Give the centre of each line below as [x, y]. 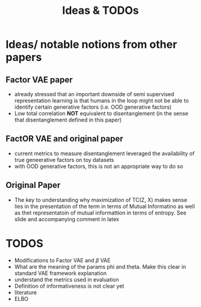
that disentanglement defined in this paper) [68, 120]
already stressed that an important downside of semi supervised [94, 94]
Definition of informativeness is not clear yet [69, 286]
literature [26, 292]
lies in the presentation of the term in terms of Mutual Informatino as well [104, 206]
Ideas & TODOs [100, 11]
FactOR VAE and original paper [65, 139]
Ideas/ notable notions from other [91, 44]
